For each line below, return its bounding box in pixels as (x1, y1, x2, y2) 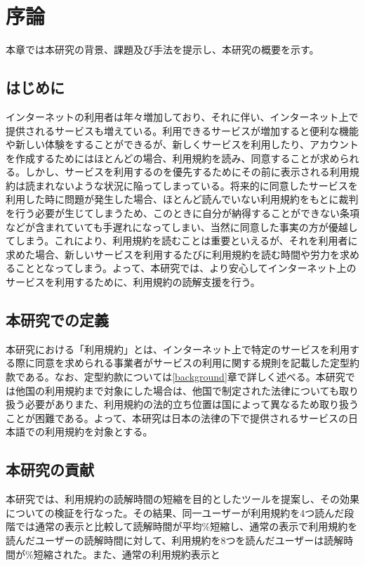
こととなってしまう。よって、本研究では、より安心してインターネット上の (15, 261, 357, 275)
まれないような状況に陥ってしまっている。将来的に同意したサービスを (34, 178, 358, 192)
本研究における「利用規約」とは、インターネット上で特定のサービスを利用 (6, 341, 350, 356)
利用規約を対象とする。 (44, 424, 153, 439)
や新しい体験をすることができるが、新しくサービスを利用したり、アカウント (6, 137, 359, 152)
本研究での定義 (6, 309, 109, 331)
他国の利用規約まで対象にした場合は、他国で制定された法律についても (15, 383, 339, 397)
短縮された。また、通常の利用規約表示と (33, 546, 220, 561)
